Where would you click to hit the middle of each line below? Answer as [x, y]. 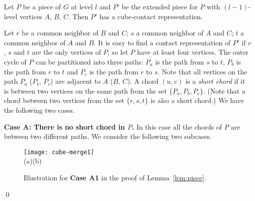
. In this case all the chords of [177, 126]
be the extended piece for [160, 6]
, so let [118, 52]
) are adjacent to [76, 81]
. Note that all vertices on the [203, 71]
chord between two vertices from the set [64, 100]
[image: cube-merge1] [59, 152]
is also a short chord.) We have [197, 100]
